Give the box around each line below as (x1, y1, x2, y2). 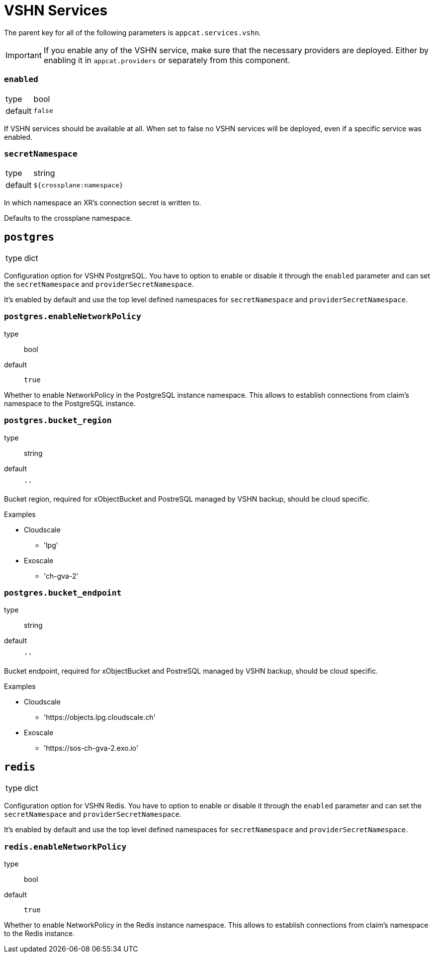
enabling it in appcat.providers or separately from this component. (43, 55, 290, 65)
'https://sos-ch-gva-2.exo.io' (44, 744, 139, 753)
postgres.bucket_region (4, 416, 112, 426)
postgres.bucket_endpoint (4, 588, 122, 598)
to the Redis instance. (4, 929, 75, 938)
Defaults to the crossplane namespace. (4, 214, 132, 223)
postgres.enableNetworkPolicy (4, 312, 141, 322)
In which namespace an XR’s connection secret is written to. (4, 198, 201, 207)
